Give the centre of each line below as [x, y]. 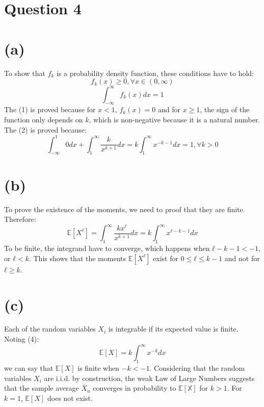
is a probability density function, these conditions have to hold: [155, 73]
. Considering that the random [197, 367]
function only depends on [44, 119]
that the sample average [42, 388]
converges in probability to [135, 388]
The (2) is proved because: [45, 129]
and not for [242, 258]
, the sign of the [225, 109]
